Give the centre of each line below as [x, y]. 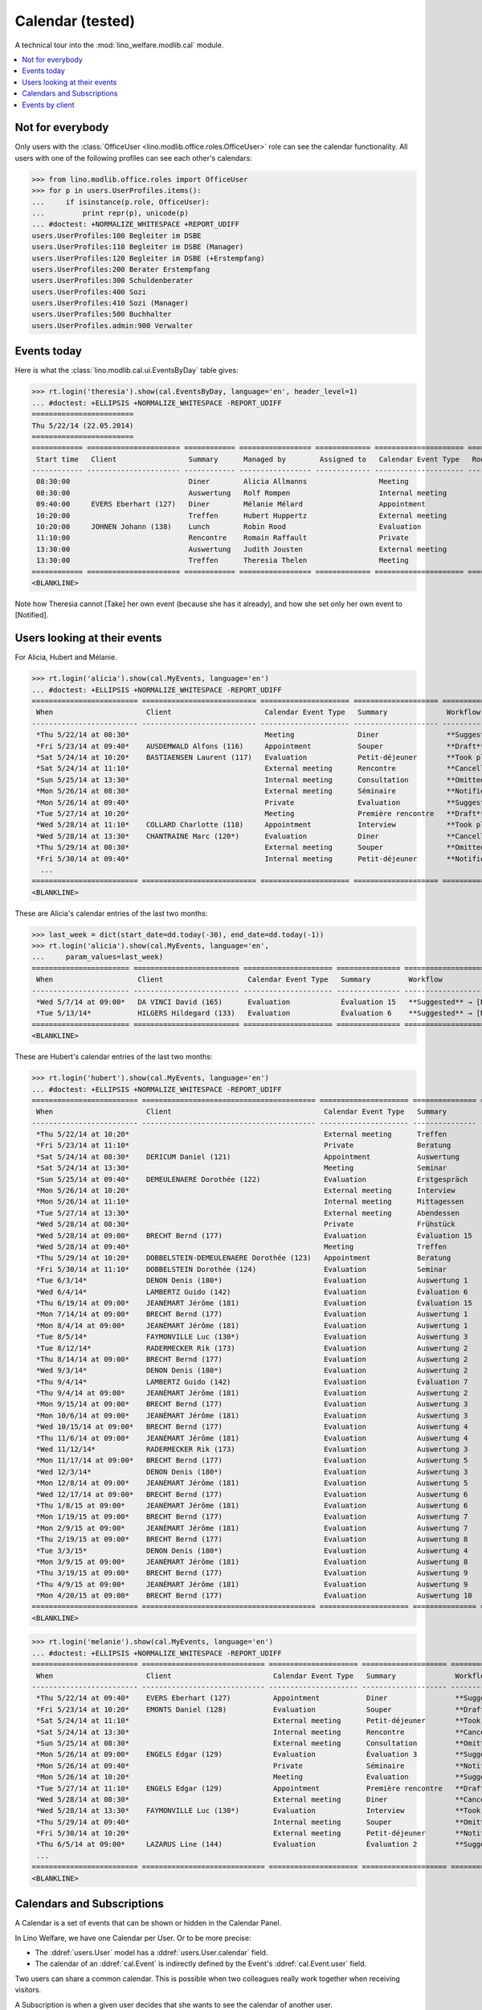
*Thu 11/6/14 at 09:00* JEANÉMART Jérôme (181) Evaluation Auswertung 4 [252, 1438]
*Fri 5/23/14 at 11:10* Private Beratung [244, 1145]
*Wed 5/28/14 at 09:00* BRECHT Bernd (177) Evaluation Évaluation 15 [255, 1235]
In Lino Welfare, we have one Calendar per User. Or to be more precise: [133, 1938]
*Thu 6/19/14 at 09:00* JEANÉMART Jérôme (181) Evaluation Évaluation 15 [255, 1303]
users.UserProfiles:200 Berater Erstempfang [121, 269]
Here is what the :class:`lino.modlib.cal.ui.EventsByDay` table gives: [127, 371]
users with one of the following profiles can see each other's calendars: [133, 158]
